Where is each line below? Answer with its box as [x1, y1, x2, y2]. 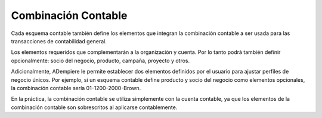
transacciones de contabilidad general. [11, 37, 107, 44]
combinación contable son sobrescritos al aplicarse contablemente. [11, 104, 178, 111]
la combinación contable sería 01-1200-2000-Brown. [11, 84, 141, 91]
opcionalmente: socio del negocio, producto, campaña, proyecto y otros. [11, 57, 190, 64]
